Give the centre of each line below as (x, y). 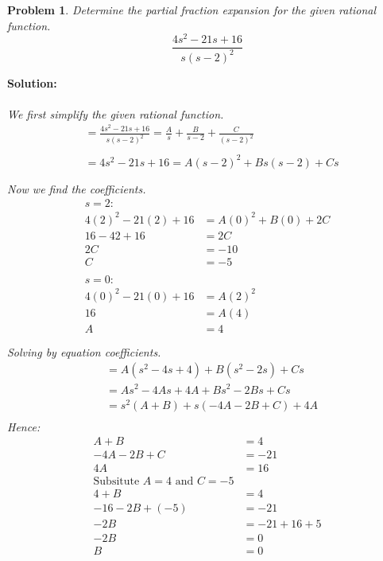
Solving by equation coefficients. (84, 351)
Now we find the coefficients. (77, 188)
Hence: (24, 426)
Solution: (32, 82)
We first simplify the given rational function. (116, 113)
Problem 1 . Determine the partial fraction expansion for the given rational (192, 10)
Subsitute (116, 482)
